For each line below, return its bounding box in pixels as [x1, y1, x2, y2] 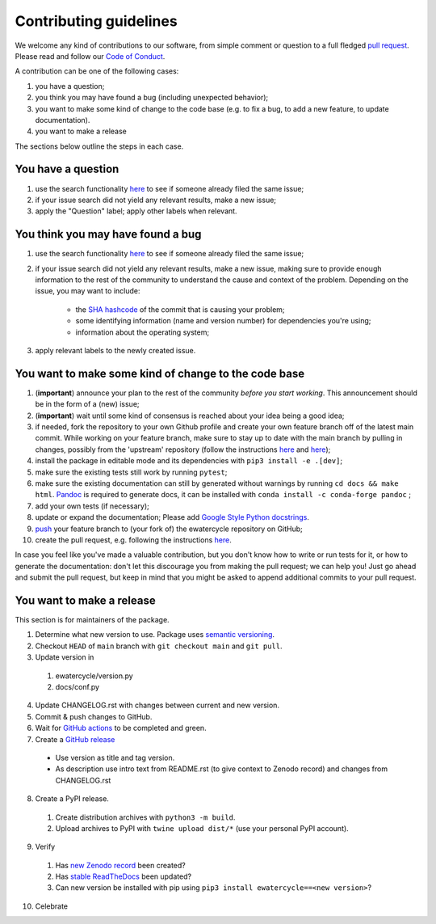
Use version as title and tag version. [55, 753, 175, 762]
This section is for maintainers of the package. [15, 615, 170, 625]
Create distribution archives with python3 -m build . [55, 812, 236, 822]
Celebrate [35, 901, 69, 911]
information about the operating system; [75, 327, 210, 337]
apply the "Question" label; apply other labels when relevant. [35, 206, 237, 216]
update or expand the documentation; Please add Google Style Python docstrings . [35, 513, 310, 522]
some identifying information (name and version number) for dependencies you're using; [75, 316, 371, 326]
